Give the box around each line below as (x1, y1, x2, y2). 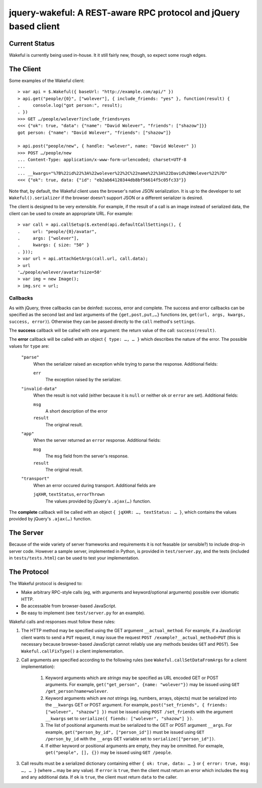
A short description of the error (45, 408, 108, 414)
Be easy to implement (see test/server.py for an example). (21, 610, 146, 616)
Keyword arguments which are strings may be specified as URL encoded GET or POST (45, 675, 219, 681)
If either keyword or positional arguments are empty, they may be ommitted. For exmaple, (45, 743, 224, 749)
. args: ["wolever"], (17, 235, 80, 241)
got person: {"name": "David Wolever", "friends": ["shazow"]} (17, 130, 171, 135)
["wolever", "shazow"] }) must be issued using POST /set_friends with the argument (45, 709, 233, 715)
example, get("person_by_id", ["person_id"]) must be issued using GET (45, 729, 205, 735)
